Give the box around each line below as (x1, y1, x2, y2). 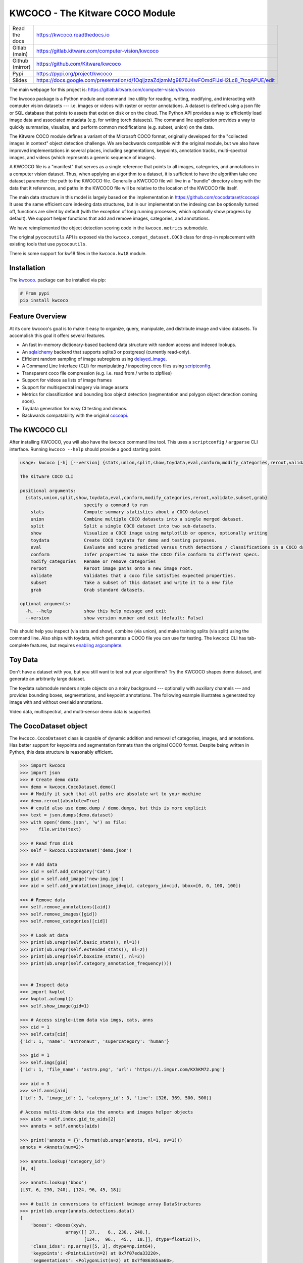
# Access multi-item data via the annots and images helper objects (20, 1109, 193, 1115)
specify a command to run (83, 502, 148, 508)
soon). (22, 398, 35, 404)
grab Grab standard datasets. (30, 587, 145, 593)
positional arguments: (20, 488, 76, 494)
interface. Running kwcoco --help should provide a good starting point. (9, 446, 162, 452)
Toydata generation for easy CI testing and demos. (22, 405, 128, 411)
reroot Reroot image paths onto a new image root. (30, 566, 193, 571)
